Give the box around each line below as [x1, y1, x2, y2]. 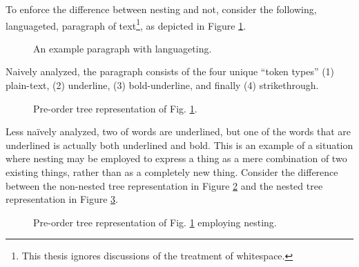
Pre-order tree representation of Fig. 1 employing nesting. [33, 215, 277, 229]
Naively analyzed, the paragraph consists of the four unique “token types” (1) [6, 64, 335, 79]
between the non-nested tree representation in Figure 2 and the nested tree [6, 178, 323, 192]
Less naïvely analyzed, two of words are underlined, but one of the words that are [6, 124, 351, 139]
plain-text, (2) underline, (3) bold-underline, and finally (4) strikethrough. [6, 78, 319, 92]
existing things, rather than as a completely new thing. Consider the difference [6, 165, 338, 179]
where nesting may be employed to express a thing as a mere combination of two [6, 151, 347, 166]
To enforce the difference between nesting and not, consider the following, [6, 2, 317, 16]
